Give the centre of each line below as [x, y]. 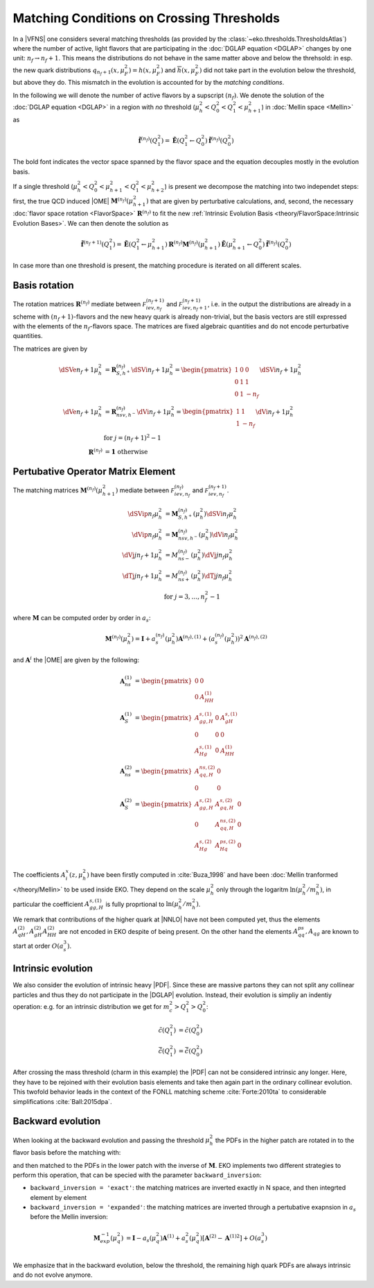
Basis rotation [43, 286]
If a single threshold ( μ [45, 186]
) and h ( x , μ [178, 70]
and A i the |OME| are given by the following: [76, 660]
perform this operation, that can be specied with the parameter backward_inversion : [137, 1175]
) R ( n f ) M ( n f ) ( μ [185, 243]
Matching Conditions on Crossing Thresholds [146, 18]
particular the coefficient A [51, 904]
